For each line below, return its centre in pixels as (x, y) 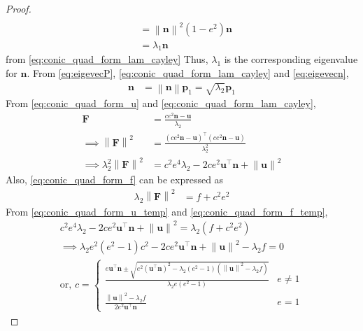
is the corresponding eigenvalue (291, 59)
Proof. (19, 8)
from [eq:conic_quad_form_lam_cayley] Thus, (107, 59)
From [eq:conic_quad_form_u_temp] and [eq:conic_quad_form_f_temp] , (167, 211)
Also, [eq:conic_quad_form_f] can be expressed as (115, 179)
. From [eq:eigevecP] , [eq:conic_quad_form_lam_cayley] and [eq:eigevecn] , (188, 73)
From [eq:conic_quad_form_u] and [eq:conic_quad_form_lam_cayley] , (161, 103)
